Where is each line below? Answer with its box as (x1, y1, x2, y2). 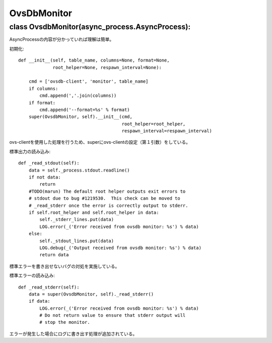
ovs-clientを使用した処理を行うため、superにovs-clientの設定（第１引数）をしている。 (9, 139, 191, 145)
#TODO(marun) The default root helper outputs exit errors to (28, 188, 186, 194)
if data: (28, 298, 50, 304)
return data (39, 252, 69, 258)
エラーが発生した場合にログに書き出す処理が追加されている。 (9, 330, 138, 336)
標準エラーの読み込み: (9, 272, 55, 278)
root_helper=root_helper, (121, 121, 186, 127)
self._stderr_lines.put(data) (39, 217, 114, 222)
